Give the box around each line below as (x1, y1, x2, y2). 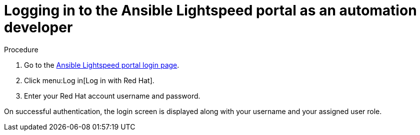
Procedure (4, 45, 38, 54)
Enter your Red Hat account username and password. (24, 91, 200, 100)
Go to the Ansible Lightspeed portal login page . (24, 60, 179, 69)
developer (4, 19, 73, 36)
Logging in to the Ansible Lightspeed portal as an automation (4, 2, 417, 19)
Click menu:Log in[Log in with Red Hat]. (24, 76, 154, 85)
